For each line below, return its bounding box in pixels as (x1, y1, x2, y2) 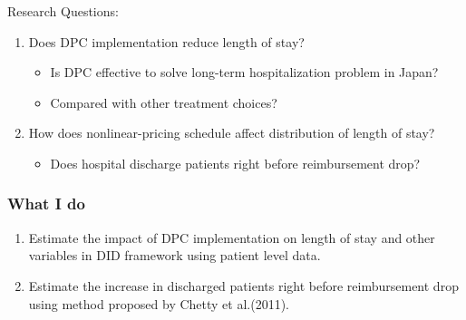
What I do (7, 192, 85, 215)
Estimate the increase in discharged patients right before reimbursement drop (28, 276, 459, 295)
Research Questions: (7, 2, 119, 20)
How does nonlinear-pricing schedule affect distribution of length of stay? (28, 123, 435, 142)
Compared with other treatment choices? (50, 92, 277, 112)
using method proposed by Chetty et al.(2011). (28, 294, 290, 313)
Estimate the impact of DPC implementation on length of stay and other (28, 228, 435, 247)
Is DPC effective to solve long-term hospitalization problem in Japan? (50, 63, 439, 82)
